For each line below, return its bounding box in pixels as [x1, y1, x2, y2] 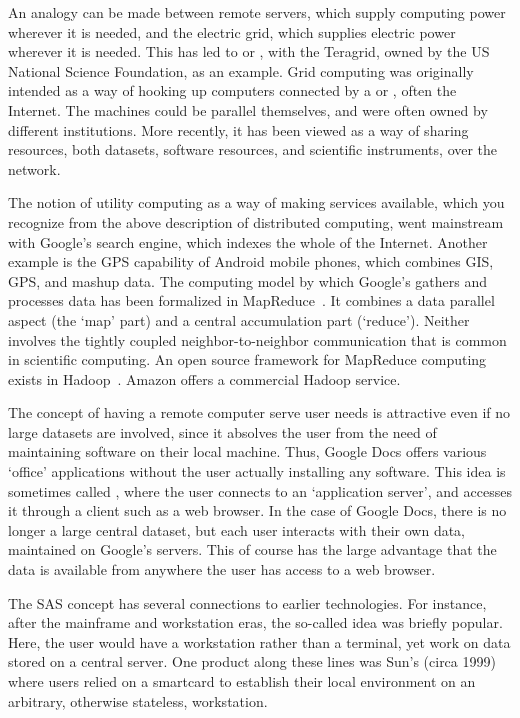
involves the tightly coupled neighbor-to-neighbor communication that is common [8, 329, 507, 350]
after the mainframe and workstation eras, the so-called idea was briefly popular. [8, 612, 503, 633]
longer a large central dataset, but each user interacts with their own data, [8, 519, 466, 540]
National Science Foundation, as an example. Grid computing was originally [8, 60, 474, 81]
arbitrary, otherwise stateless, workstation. [8, 690, 268, 711]
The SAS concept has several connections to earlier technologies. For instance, [8, 592, 487, 613]
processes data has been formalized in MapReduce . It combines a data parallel [8, 290, 495, 311]
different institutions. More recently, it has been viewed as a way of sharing [8, 119, 469, 140]
